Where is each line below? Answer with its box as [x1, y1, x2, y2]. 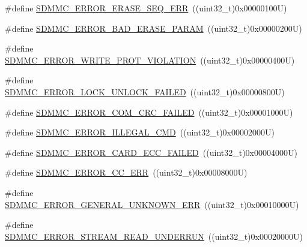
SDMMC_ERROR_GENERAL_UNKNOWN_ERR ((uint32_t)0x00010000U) [5, 198, 299, 210]
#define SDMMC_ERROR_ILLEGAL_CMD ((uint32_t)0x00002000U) [5, 126, 275, 138]
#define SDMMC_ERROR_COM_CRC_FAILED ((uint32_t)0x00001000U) [5, 106, 293, 118]
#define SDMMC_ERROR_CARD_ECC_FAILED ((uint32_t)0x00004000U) [5, 146, 297, 158]
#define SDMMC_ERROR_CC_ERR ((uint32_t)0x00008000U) [5, 166, 248, 179]
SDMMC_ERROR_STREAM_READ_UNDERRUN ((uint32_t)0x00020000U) [5, 230, 303, 242]
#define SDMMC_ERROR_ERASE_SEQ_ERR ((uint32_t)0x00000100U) [5, 2, 287, 14]
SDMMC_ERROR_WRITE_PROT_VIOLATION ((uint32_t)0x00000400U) [5, 53, 295, 66]
